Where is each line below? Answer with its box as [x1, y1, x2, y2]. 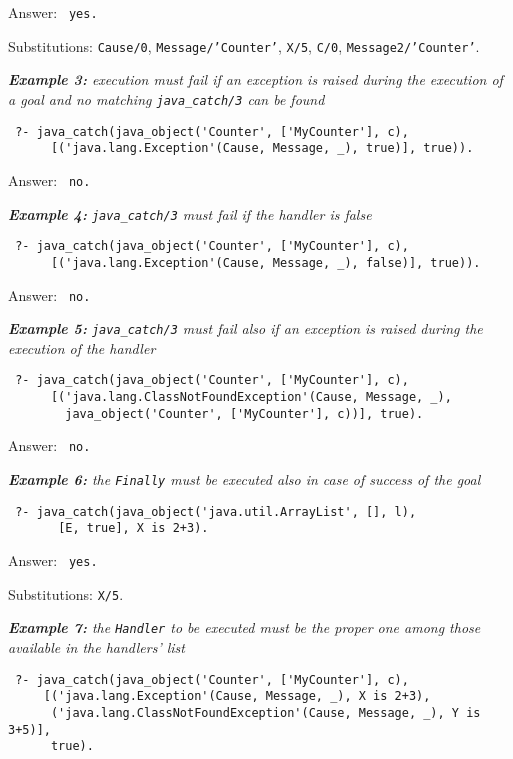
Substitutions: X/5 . [8, 583, 124, 604]
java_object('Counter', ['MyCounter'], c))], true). [65, 406, 424, 421]
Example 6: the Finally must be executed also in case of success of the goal [8, 469, 481, 490]
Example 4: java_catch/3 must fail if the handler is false [8, 203, 372, 224]
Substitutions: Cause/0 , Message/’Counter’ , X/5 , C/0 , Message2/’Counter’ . [8, 35, 480, 56]
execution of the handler [8, 337, 156, 358]
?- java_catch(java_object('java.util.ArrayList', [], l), [15, 504, 417, 519]
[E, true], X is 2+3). [58, 521, 209, 536]
